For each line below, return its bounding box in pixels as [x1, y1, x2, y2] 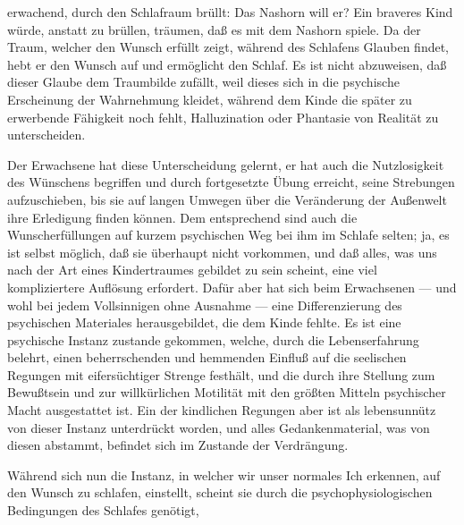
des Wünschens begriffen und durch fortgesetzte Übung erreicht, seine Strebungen [7, 173, 455, 191]
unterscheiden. [7, 125, 86, 144]
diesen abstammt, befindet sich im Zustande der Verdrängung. [7, 436, 349, 454]
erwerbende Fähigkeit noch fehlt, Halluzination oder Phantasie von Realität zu [7, 107, 439, 126]
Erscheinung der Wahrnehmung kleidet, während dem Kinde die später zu [7, 89, 412, 108]
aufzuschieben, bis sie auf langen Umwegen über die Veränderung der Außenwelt [7, 190, 447, 208]
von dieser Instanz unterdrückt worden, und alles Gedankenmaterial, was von [7, 418, 430, 436]
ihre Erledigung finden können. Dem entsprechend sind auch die [7, 207, 358, 226]
